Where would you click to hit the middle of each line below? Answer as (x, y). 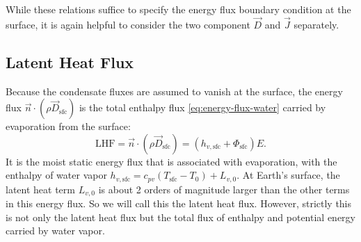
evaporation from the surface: (68, 126)
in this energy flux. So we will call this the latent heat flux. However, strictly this (179, 203)
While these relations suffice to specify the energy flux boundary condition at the (178, 9)
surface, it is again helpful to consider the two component (128, 24)
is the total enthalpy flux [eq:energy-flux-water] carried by (202, 107)
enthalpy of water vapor (56, 175)
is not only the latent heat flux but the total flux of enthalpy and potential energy (181, 217)
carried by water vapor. (55, 231)
